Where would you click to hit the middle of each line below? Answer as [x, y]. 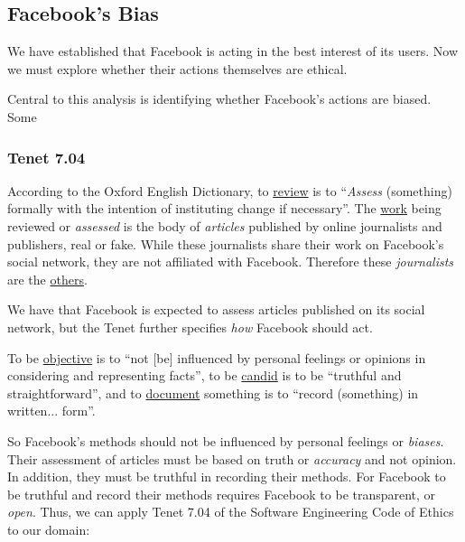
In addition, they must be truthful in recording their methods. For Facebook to [227, 477]
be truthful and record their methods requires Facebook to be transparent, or [222, 494]
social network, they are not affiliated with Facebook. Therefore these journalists [231, 262]
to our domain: [49, 529]
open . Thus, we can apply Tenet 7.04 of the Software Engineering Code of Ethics [231, 512]
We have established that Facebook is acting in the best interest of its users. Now [233, 51]
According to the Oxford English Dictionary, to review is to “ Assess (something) [230, 190]
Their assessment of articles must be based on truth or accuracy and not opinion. [232, 458]
